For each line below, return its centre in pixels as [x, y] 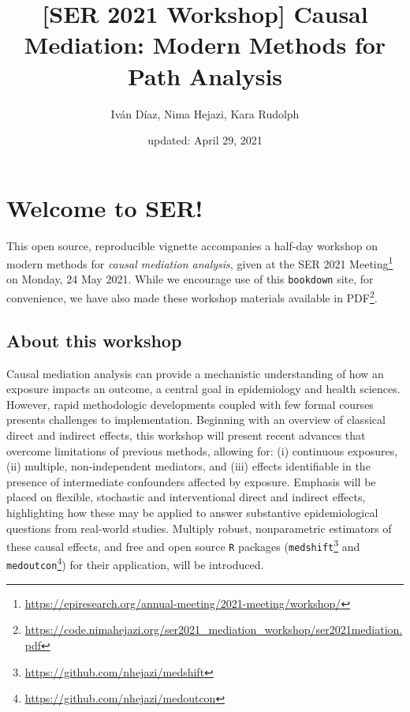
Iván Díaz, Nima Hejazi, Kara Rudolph [205, 113]
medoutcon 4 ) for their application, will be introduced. [135, 564]
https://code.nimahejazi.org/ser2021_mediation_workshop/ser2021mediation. [214, 630]
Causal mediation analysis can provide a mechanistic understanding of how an [195, 373]
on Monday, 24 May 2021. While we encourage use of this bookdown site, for [190, 279]
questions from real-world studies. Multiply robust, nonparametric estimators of [199, 528]
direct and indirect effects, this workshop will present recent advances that [186, 435]
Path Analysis [205, 75]
